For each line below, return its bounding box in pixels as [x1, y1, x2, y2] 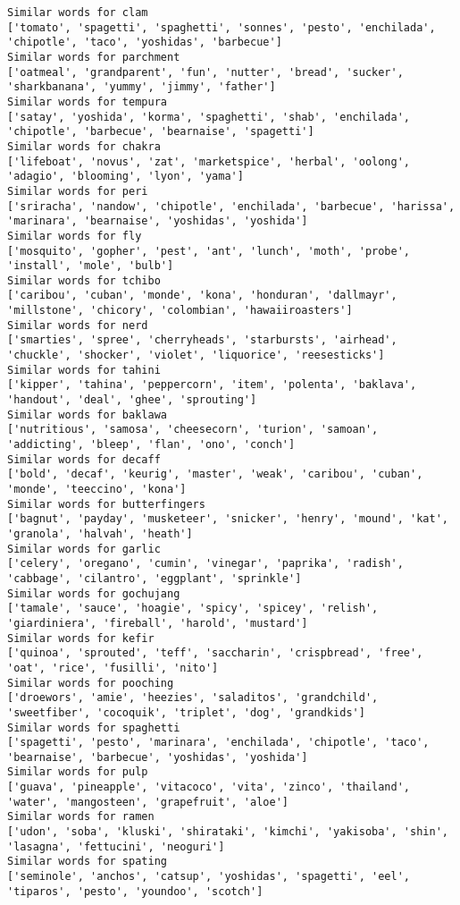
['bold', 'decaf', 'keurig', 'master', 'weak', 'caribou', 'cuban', [7, 468, 423, 481]
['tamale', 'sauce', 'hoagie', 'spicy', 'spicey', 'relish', [7, 602, 379, 615]
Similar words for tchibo [7, 274, 161, 287]
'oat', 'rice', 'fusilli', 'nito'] [7, 661, 219, 674]
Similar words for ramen [7, 810, 155, 824]
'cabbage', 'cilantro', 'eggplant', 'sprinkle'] [7, 571, 302, 585]
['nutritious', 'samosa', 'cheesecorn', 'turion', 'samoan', [7, 423, 379, 436]
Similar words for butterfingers [7, 497, 205, 511]
